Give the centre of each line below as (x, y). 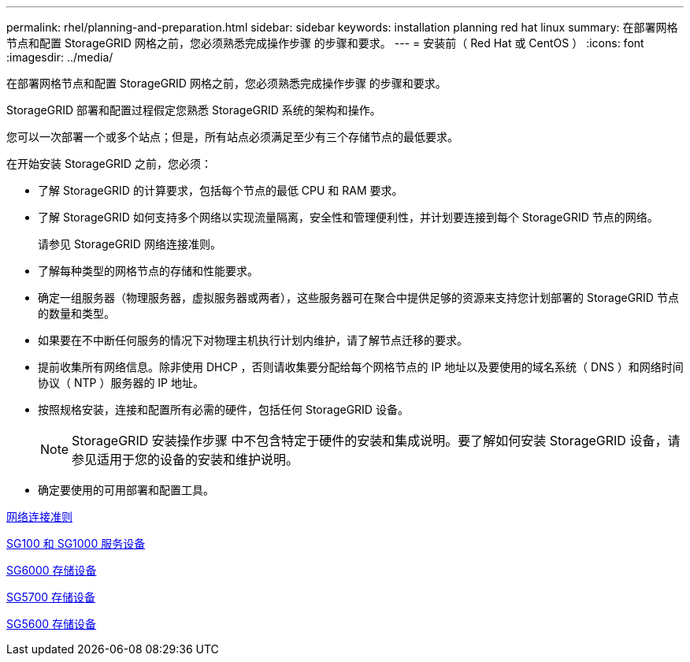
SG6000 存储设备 (52, 570)
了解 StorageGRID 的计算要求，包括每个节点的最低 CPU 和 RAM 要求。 (221, 190)
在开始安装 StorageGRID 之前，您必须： (109, 164)
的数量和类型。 (76, 313)
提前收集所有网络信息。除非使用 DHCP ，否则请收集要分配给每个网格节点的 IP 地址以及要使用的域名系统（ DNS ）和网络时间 (361, 367)
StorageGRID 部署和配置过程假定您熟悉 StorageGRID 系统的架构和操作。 (194, 110)
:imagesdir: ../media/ (60, 57)
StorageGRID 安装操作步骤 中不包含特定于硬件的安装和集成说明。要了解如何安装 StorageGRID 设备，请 (376, 441)
